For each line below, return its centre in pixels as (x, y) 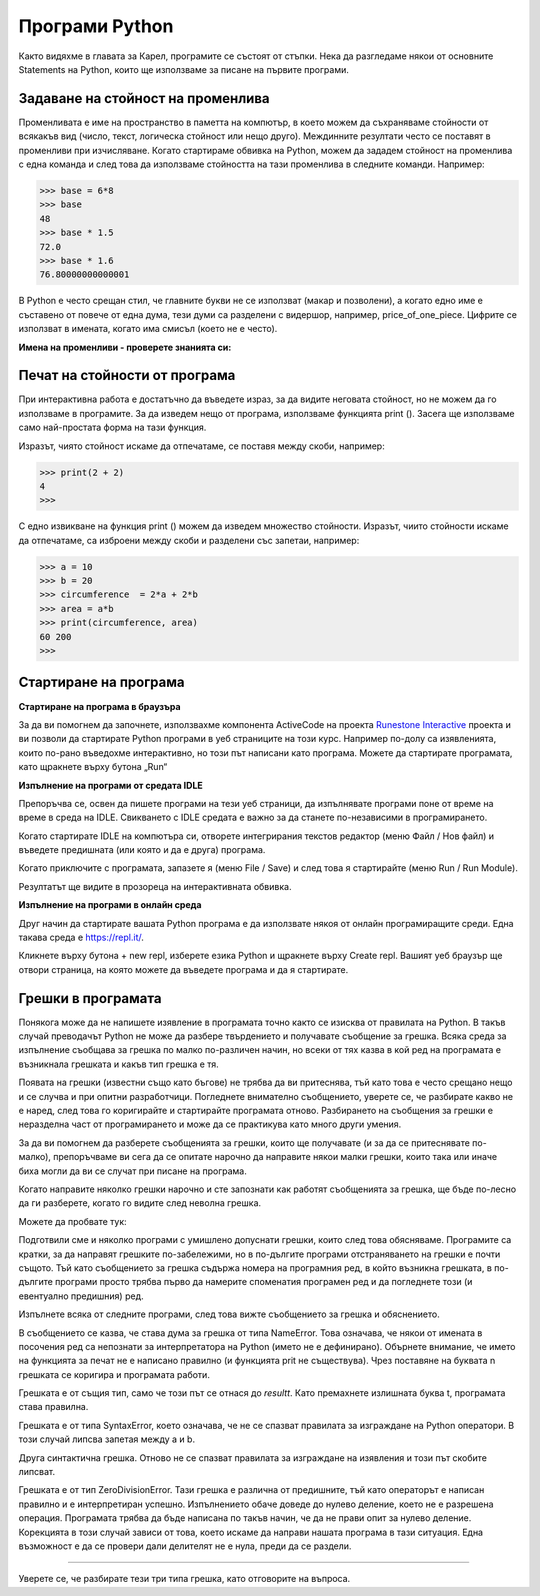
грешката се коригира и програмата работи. (114, 1374)
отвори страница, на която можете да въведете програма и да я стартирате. (183, 969)
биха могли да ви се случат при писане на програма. (132, 1171)
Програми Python (96, 26)
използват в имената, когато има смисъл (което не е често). (148, 329)
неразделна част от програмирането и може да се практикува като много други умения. (210, 1124)
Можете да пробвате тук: (72, 1221)
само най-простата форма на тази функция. (112, 427)
